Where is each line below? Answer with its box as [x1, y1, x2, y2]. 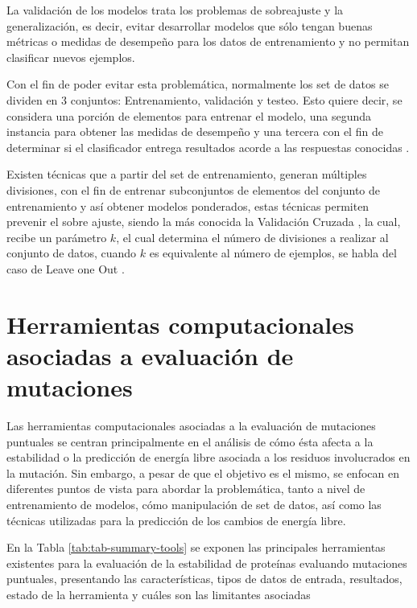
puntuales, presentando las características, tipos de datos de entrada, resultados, [6, 570, 403, 587]
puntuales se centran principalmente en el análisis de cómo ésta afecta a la [6, 433, 374, 450]
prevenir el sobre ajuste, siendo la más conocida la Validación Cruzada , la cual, [6, 213, 401, 230]
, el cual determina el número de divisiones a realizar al [116, 228, 389, 245]
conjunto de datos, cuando [6, 244, 137, 261]
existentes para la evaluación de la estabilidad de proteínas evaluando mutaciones [6, 554, 407, 571]
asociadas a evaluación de [6, 339, 294, 372]
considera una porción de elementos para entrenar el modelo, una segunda [6, 107, 372, 124]
